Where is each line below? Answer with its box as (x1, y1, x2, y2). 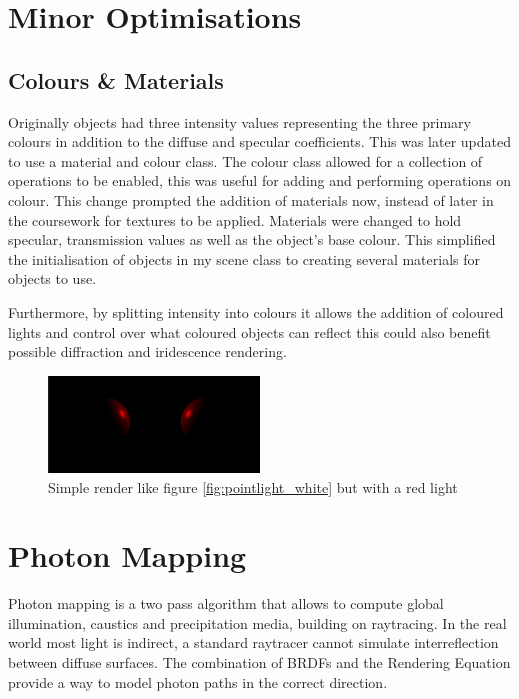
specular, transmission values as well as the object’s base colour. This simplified (8, 229, 496, 250)
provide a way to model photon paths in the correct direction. (8, 671, 388, 692)
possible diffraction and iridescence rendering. (8, 341, 287, 362)
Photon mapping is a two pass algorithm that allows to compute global (8, 593, 444, 614)
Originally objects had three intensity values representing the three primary (8, 111, 471, 132)
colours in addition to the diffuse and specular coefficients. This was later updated (8, 131, 512, 152)
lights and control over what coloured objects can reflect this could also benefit (8, 321, 491, 342)
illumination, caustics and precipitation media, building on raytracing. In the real (8, 612, 507, 633)
